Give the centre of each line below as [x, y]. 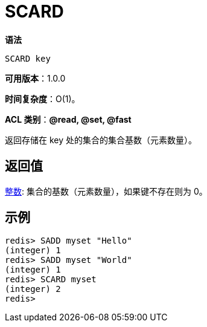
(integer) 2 [33, 289]
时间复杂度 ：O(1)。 [43, 99]
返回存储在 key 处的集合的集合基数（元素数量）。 [101, 140]
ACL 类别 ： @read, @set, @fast [68, 119]
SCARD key [28, 58]
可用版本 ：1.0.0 [35, 78]
